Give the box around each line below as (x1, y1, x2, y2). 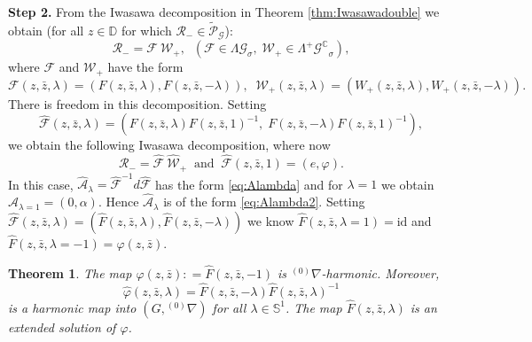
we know (247, 211, 294, 229)
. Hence (98, 192, 139, 211)
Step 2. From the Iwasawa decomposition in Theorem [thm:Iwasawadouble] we (8, 3, 440, 20)
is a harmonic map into (8, 298, 137, 316)
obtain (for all (8, 20, 84, 39)
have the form (107, 58, 184, 76)
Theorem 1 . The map (8, 263, 132, 282)
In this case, (8, 175, 74, 193)
